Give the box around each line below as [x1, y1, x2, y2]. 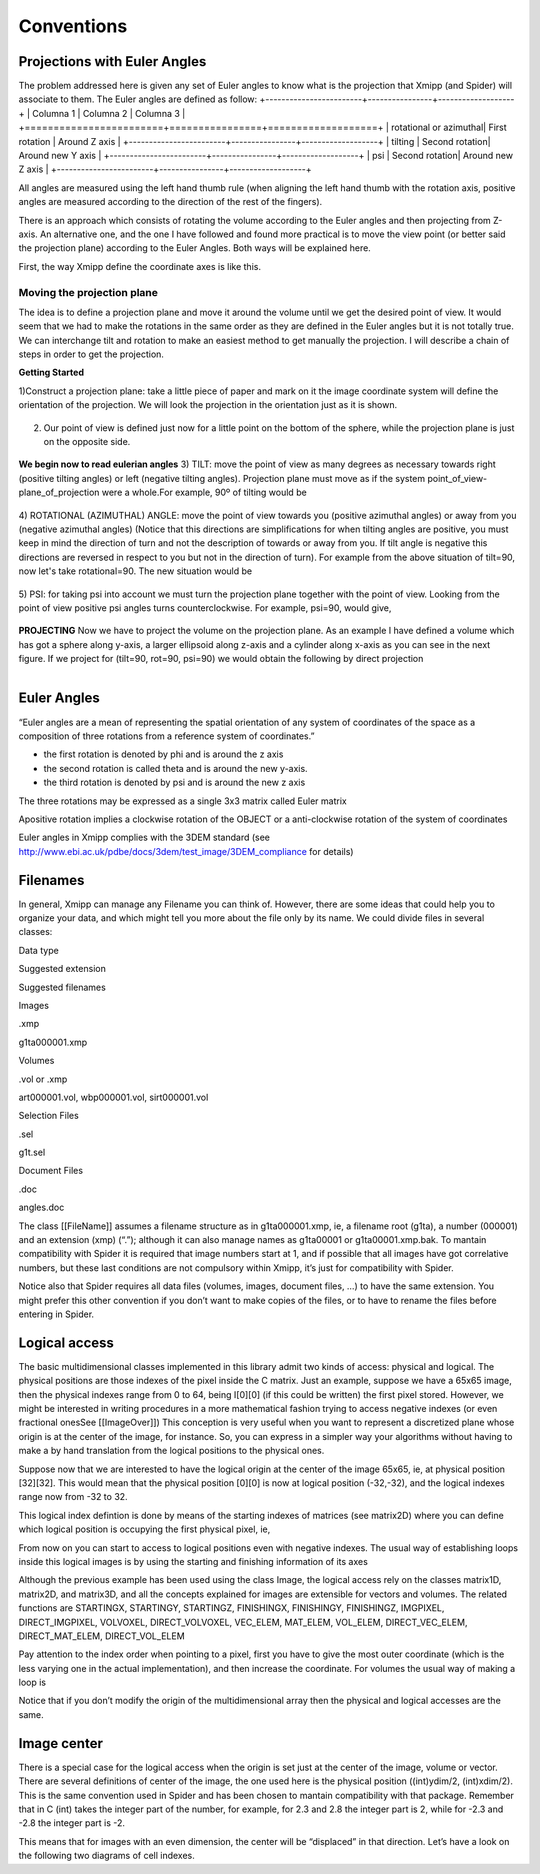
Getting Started [18, 366, 85, 379]
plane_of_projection [18, 486, 100, 499]
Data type [18, 944, 59, 956]
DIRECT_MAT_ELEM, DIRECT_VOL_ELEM [18, 1630, 185, 1642]
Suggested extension [18, 963, 107, 975]
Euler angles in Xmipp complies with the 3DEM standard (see [18, 831, 270, 844]
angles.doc [18, 1201, 65, 1214]
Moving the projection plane [18, 285, 159, 299]
